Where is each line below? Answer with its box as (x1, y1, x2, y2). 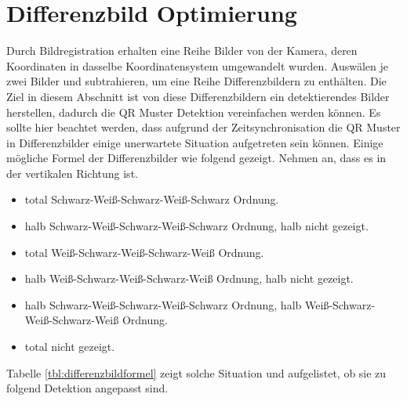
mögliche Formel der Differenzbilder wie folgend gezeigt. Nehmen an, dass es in (6, 150, 387, 166)
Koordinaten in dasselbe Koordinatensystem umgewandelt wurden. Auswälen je (6, 57, 389, 74)
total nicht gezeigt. (24, 338, 115, 355)
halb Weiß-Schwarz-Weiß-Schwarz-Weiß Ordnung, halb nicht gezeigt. (24, 270, 354, 287)
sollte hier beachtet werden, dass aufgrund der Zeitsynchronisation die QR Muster (6, 119, 401, 135)
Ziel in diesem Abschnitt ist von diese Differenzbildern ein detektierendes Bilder (6, 88, 390, 104)
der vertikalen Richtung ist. (6, 164, 138, 181)
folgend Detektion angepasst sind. (6, 380, 169, 396)
